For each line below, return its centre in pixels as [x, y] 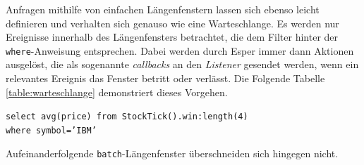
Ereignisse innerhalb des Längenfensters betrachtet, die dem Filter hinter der [172, 37]
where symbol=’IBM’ [51, 130]
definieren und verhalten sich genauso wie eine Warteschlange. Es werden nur [172, 23]
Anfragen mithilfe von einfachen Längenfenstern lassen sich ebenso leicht [163, 9]
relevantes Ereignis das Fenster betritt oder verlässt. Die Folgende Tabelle [165, 78]
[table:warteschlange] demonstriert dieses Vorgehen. [117, 92]
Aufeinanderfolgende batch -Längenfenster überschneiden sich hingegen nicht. [172, 153]
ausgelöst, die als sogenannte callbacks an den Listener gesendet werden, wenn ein [182, 64]
